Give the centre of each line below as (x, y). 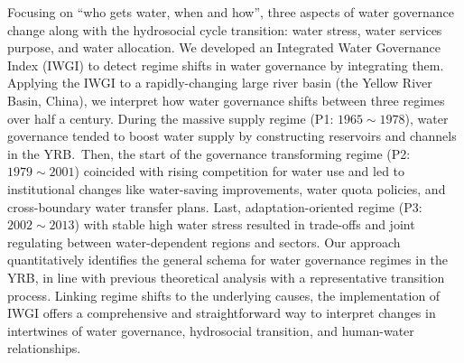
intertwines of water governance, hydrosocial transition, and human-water (211, 330)
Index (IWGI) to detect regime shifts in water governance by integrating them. (226, 65)
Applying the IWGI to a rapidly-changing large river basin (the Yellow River (220, 83)
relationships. (44, 348)
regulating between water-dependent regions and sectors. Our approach (204, 242)
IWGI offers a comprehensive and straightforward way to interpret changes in (222, 313)
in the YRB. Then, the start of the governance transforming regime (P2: (209, 153)
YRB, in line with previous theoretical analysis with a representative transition (226, 277)
